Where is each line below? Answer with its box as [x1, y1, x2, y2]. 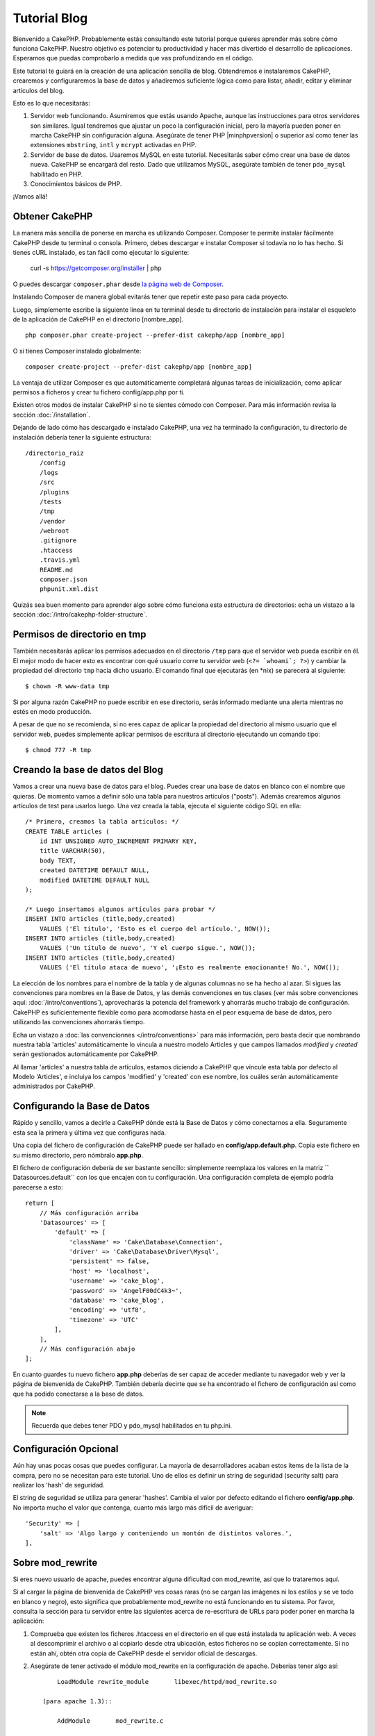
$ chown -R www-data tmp [25, 683, 110, 690]
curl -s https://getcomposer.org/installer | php [30, 264, 162, 272]
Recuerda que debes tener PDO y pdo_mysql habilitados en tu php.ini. [31, 1421, 233, 1430]
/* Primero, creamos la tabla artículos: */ [25, 818, 180, 826]
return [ [25, 1199, 55, 1208]
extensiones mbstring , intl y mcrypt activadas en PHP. [30, 141, 197, 149]
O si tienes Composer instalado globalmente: [12, 347, 142, 355]
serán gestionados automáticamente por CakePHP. [12, 1050, 159, 1058]
